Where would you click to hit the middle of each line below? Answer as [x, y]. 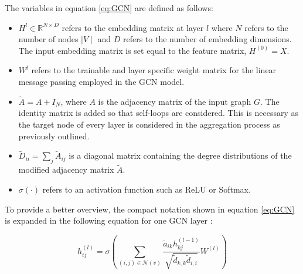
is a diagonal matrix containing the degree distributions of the [180, 155]
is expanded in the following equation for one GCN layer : [109, 220]
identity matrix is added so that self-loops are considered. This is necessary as [159, 113]
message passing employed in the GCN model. [101, 81]
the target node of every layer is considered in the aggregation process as [149, 124]
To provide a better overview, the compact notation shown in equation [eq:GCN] [150, 209]
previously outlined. [54, 136]
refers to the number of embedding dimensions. [207, 39]
